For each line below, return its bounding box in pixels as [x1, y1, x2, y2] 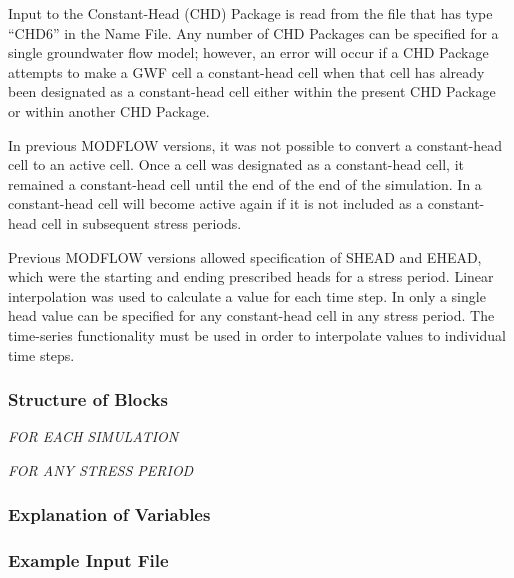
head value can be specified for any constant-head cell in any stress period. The [8, 305, 495, 326]
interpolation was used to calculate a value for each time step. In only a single [8, 285, 486, 306]
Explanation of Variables [8, 502, 211, 527]
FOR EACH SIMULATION [8, 426, 179, 447]
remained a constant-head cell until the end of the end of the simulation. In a [8, 173, 482, 194]
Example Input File [8, 548, 169, 573]
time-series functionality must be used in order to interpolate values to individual [8, 324, 506, 345]
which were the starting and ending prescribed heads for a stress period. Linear [8, 266, 494, 287]
